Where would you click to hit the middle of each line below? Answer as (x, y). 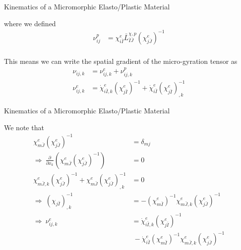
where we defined (30, 23)
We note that (24, 127)
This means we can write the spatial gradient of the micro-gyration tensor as (121, 61)
